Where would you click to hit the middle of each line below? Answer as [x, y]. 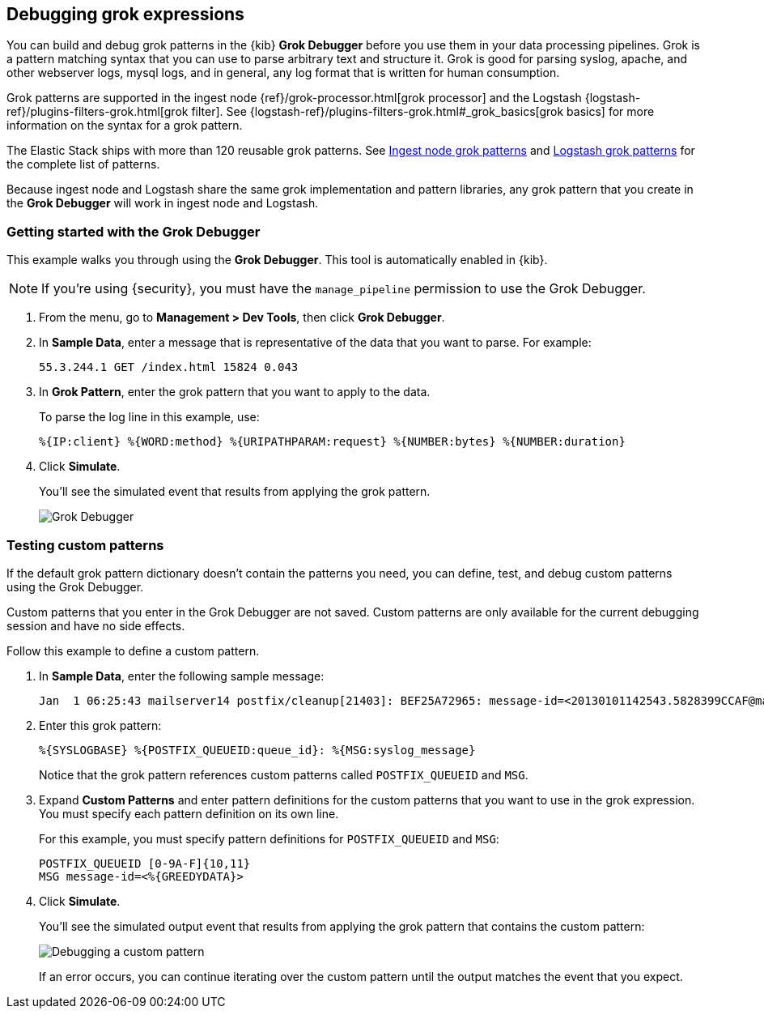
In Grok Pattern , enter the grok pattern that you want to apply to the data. [235, 392]
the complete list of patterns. [83, 164]
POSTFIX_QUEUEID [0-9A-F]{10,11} [145, 863]
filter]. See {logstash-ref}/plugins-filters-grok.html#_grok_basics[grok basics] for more [423, 112]
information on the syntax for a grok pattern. [125, 126]
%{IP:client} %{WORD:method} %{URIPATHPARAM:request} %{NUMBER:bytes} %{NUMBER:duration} [332, 442]
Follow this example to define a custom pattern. [133, 650]
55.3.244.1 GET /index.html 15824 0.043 [169, 367]
